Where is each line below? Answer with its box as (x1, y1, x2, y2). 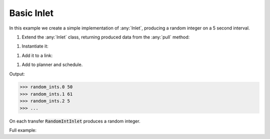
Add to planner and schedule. (21, 61, 83, 67)
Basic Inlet (9, 7, 53, 18)
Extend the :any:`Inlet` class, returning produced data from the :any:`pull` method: (21, 34, 190, 40)
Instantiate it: (21, 43, 48, 49)
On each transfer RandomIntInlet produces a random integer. (9, 118, 140, 124)
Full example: (9, 127, 37, 133)
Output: (9, 70, 25, 77)
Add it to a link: (21, 52, 52, 58)
